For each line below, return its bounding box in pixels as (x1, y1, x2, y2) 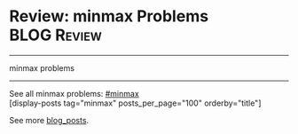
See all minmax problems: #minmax (9, 88, 139, 99)
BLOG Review (9, 25, 102, 45)
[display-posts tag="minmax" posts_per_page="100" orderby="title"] (9, 98, 262, 108)
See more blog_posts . (9, 114, 90, 125)
